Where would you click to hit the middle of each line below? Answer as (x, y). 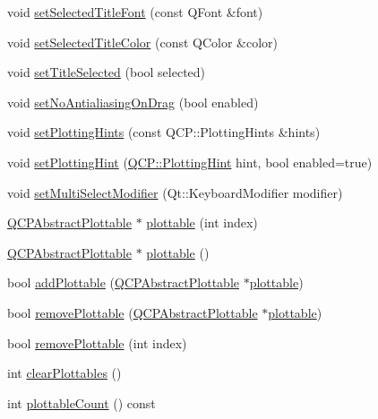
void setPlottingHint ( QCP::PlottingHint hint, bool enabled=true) (190, 162)
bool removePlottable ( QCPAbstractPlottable (133, 312)
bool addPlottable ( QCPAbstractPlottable (123, 282)
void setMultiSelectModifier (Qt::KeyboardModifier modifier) (175, 192)
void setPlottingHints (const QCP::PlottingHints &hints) (164, 132)
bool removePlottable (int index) (97, 342)
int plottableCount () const (82, 402)
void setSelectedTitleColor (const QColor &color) (143, 42)
